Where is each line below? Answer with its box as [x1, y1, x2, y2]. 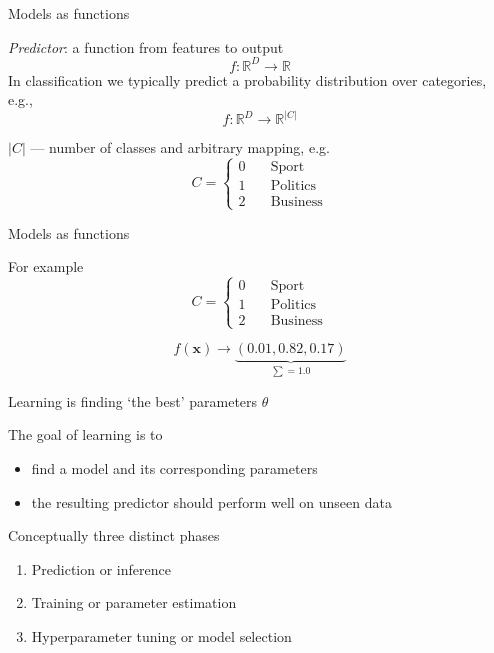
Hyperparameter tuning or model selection [31, 625, 292, 646]
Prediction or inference [31, 558, 171, 579]
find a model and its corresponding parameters [31, 457, 318, 478]
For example [8, 256, 84, 277]
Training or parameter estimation [31, 592, 237, 613]
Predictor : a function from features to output [8, 36, 284, 57]
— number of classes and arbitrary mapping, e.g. [30, 137, 330, 158]
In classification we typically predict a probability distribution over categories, [8, 69, 487, 90]
